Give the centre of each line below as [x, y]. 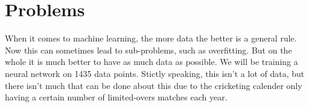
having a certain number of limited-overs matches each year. [116, 97]
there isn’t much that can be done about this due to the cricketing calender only [154, 85]
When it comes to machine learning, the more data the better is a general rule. [151, 38]
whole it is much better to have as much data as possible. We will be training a [151, 62]
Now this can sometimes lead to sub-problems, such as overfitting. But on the [148, 50]
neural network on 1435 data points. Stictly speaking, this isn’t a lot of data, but [155, 73]
